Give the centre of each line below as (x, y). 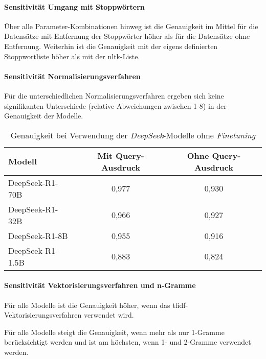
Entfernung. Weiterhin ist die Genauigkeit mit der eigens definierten (111, 46)
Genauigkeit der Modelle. (44, 116)
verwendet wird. (109, 315)
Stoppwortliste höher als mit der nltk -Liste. (72, 56)
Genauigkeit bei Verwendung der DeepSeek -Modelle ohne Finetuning (133, 135)
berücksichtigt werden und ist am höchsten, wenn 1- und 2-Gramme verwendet (128, 342)
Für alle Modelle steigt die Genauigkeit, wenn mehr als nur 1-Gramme (114, 332)
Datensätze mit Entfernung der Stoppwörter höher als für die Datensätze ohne (127, 36)
